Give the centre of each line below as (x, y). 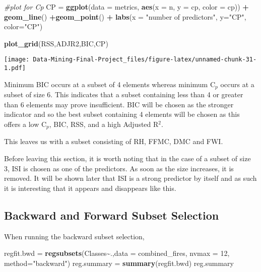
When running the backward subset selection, (74, 236)
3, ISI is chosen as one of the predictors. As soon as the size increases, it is (119, 168)
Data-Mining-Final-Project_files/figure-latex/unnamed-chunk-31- (145, 60)
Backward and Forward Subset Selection (112, 215)
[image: (17, 60)
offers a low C (25, 124)
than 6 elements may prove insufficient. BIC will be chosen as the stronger (119, 104)
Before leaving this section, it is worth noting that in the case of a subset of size (127, 158)
